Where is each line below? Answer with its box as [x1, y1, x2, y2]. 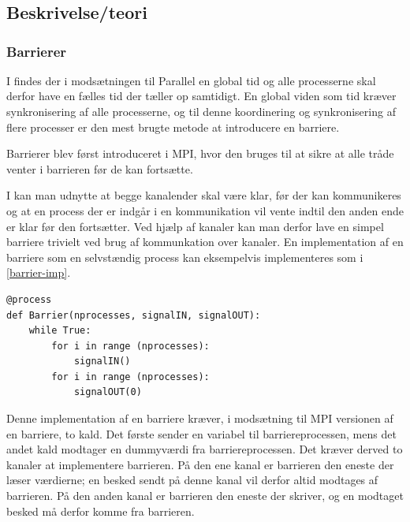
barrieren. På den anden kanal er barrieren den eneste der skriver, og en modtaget [6, 487, 404, 504]
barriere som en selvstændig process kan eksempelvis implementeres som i [6, 248, 363, 265]
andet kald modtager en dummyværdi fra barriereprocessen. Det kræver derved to [6, 441, 403, 457]
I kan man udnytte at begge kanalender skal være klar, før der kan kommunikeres [6, 187, 401, 203]
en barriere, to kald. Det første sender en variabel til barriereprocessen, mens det [6, 425, 397, 442]
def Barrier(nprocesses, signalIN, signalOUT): [6, 309, 261, 321]
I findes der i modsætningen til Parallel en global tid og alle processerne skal [6, 72, 376, 88]
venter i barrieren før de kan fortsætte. [6, 160, 193, 177]
